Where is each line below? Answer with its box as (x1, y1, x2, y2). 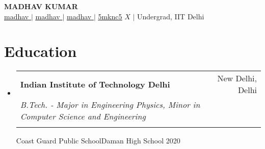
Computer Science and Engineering (20, 110, 146, 123)
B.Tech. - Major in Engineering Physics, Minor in (20, 99, 200, 111)
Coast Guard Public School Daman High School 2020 (16, 135, 180, 146)
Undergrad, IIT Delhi (137, 11, 204, 21)
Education (4, 41, 77, 62)
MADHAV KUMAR (4, 1, 78, 11)
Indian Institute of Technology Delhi (20, 78, 170, 90)
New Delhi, (217, 72, 257, 84)
